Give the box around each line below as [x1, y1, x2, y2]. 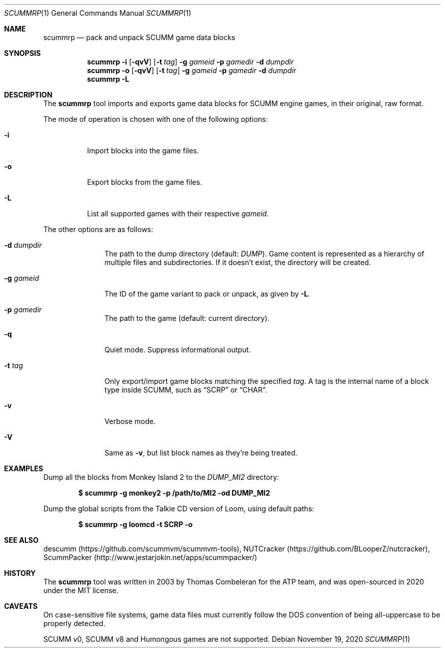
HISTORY [4, 569, 36, 577]
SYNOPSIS [4, 49, 41, 57]
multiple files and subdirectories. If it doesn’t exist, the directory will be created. [104, 258, 371, 267]
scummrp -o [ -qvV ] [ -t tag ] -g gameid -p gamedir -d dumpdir [87, 66, 297, 75]
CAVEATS [4, 602, 38, 610]
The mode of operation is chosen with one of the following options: [43, 115, 268, 123]
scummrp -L [87, 75, 130, 83]
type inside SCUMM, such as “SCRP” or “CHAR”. [104, 385, 267, 394]
